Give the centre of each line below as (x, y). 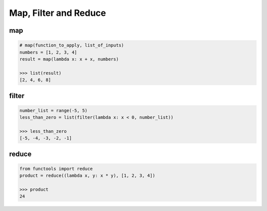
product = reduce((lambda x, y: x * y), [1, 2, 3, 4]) (87, 176)
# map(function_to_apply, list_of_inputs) (72, 45)
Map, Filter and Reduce (58, 13)
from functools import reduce (56, 169)
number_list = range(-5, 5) (53, 110)
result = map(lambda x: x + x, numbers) (69, 59)
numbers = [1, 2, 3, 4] (48, 52)
